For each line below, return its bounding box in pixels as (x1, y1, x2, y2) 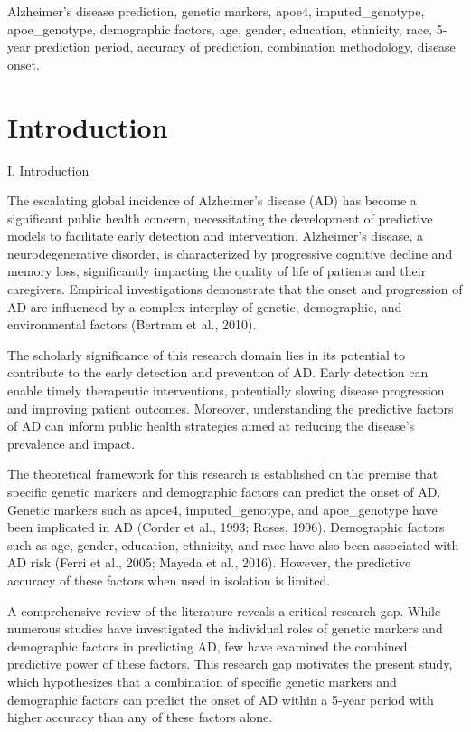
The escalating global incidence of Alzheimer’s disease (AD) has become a (7, 191, 417, 210)
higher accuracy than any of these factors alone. (7, 708, 273, 727)
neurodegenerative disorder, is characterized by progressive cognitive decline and (7, 243, 453, 262)
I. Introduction (7, 160, 89, 179)
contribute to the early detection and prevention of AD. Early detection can (7, 363, 429, 382)
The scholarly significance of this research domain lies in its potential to (7, 345, 406, 364)
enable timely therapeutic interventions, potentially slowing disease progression (7, 381, 445, 400)
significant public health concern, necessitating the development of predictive (7, 208, 433, 227)
